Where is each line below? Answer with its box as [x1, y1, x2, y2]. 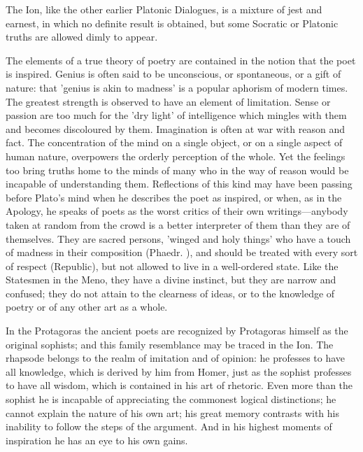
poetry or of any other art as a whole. [6, 299, 168, 314]
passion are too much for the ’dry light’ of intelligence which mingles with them [6, 108, 347, 122]
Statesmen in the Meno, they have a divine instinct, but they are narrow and [6, 272, 336, 287]
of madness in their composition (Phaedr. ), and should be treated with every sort [6, 245, 358, 260]
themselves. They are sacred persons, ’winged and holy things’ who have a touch [6, 231, 351, 246]
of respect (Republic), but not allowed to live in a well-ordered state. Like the [6, 258, 339, 273]
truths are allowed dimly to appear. [6, 29, 158, 44]
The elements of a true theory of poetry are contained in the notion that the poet [6, 52, 356, 67]
